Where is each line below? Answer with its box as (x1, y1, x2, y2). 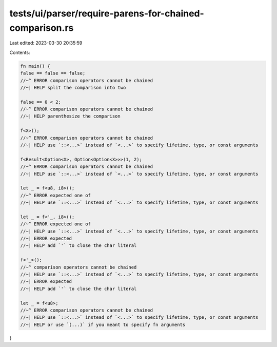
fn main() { (20, 63, 51, 69)
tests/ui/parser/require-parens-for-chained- (9, 8, 205, 19)
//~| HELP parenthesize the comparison (20, 113, 121, 119)
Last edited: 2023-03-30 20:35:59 (9, 40, 83, 46)
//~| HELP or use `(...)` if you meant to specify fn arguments (20, 321, 186, 327)
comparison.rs (9, 22, 74, 33)
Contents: (9, 49, 30, 55)
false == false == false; (20, 70, 86, 76)
